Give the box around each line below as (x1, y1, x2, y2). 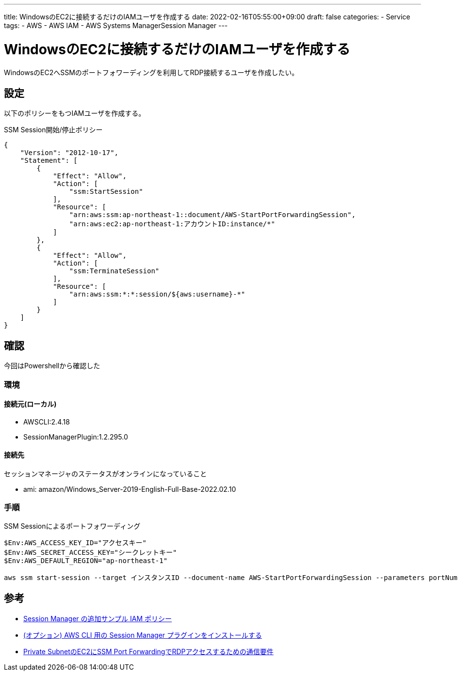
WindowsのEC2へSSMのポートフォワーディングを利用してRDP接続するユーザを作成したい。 (4, 68, 299, 77)
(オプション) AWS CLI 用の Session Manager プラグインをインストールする (23, 630, 262, 639)
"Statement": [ (20, 157, 78, 165)
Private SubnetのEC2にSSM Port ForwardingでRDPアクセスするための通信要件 (23, 647, 274, 656)
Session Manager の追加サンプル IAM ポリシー (23, 614, 172, 623)
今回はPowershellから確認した (4, 361, 100, 370)
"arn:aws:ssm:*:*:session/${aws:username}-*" (69, 290, 245, 298)
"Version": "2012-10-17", (20, 149, 119, 157)
